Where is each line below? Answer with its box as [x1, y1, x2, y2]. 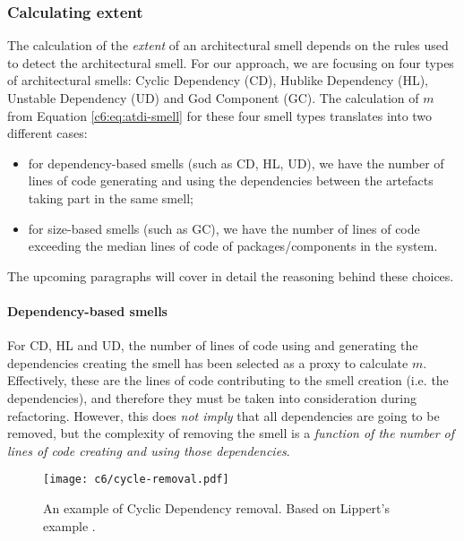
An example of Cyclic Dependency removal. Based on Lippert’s [43, 498, 390, 517]
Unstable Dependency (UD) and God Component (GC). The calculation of [7, 89, 419, 107]
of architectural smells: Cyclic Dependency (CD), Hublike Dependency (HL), [7, 71, 429, 90]
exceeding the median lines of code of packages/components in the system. [28, 236, 438, 255]
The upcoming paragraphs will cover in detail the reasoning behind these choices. [7, 266, 454, 285]
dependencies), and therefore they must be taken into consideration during [7, 388, 417, 407]
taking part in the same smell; [28, 188, 193, 207]
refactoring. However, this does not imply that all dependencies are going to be [7, 406, 440, 425]
